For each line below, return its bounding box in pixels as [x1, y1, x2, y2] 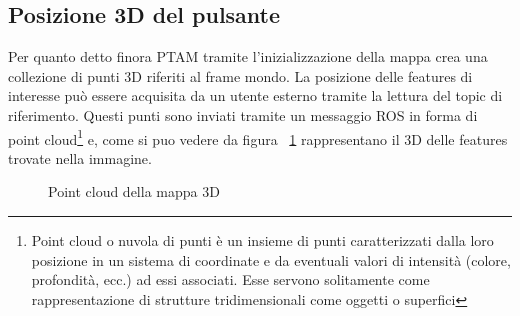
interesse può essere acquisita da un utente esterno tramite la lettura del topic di [8, 85, 503, 106]
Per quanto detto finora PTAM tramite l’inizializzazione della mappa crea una [8, 46, 488, 67]
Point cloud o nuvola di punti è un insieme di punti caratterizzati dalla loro [31, 230, 494, 251]
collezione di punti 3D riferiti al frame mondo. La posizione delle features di [8, 65, 473, 86]
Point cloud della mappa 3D [48, 181, 220, 202]
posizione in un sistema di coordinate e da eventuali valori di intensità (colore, [31, 249, 511, 270]
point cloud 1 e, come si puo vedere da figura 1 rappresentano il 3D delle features [8, 125, 508, 149]
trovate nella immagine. [8, 147, 152, 168]
